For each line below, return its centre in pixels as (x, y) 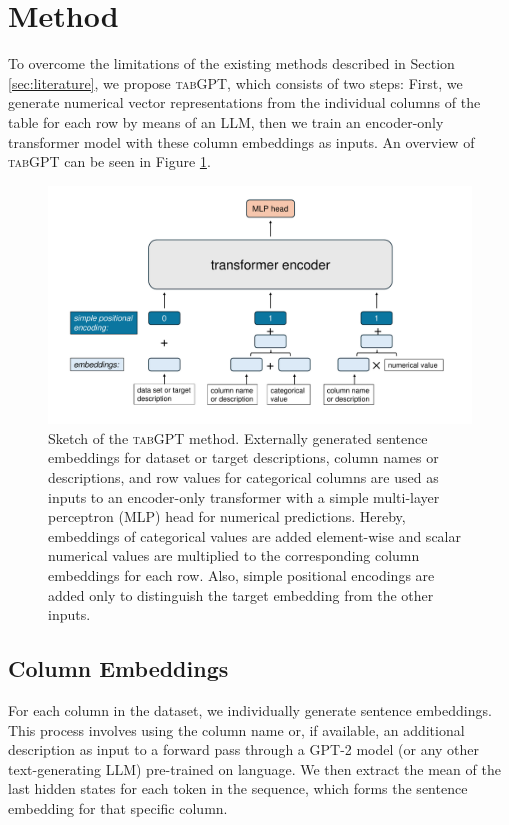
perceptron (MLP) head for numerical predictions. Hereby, (227, 516)
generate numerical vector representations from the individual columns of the (244, 102)
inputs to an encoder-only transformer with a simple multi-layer (244, 496)
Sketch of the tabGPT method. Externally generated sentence (238, 437)
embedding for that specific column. (118, 807)
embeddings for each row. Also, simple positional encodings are (241, 574)
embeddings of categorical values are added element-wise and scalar (254, 535)
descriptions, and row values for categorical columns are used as (243, 476)
